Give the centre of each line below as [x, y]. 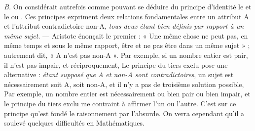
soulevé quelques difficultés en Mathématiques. [74, 123]
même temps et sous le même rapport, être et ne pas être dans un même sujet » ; [127, 45]
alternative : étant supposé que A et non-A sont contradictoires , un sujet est [119, 74]
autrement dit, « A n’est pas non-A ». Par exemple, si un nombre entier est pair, [126, 55]
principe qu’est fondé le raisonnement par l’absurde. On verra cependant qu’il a [124, 113]
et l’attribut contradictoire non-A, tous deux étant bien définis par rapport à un [124, 26]
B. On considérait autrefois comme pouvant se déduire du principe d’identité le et [128, 6]
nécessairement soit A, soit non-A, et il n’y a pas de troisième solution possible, [124, 84]
